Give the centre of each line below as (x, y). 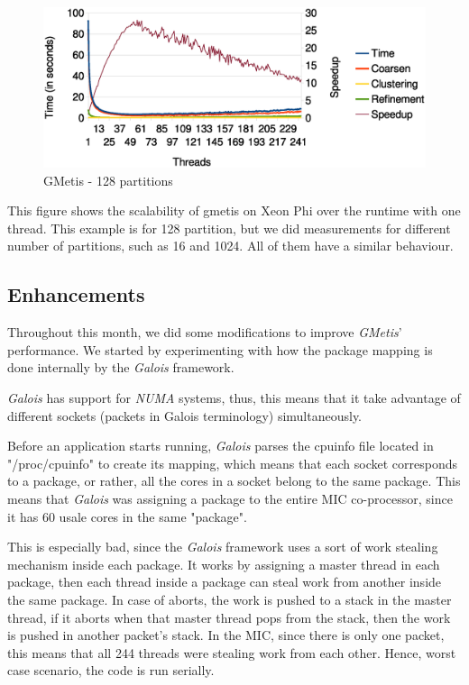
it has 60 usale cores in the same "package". (127, 516)
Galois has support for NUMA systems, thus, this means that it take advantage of (234, 397)
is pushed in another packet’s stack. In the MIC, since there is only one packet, (226, 635)
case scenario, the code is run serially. (111, 670)
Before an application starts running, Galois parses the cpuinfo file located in (221, 446)
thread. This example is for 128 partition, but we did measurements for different (229, 228)
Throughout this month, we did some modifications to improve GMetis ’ (205, 332)
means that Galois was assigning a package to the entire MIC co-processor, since (230, 498)
